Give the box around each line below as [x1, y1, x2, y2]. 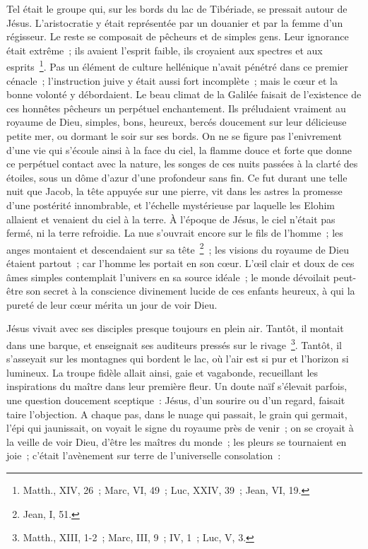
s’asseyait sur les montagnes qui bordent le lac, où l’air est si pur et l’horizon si [6, 351, 349, 366]
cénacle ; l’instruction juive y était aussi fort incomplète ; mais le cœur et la [6, 73, 338, 88]
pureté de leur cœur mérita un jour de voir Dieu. [6, 297, 218, 312]
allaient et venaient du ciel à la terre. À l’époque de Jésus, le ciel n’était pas [6, 211, 336, 226]
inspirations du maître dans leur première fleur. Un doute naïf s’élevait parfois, [6, 379, 348, 394]
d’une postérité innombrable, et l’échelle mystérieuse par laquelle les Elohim [6, 197, 335, 212]
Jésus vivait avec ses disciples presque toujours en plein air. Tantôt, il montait [6, 321, 344, 336]
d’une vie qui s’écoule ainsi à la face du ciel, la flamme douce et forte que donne [6, 142, 352, 157]
